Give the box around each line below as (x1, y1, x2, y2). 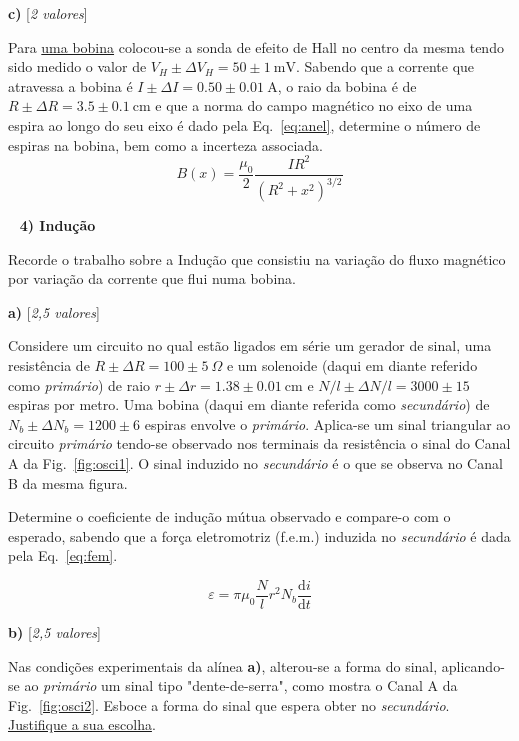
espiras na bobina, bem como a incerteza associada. (8, 134, 323, 155)
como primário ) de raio (8, 374, 151, 395)
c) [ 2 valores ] (8, 3, 88, 23)
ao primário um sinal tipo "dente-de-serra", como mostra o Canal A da (24, 675, 458, 696)
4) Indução (19, 215, 96, 236)
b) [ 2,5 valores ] (8, 622, 101, 643)
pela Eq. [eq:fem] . (8, 545, 118, 566)
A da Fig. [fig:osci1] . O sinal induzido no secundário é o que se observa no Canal (8, 453, 503, 473)
